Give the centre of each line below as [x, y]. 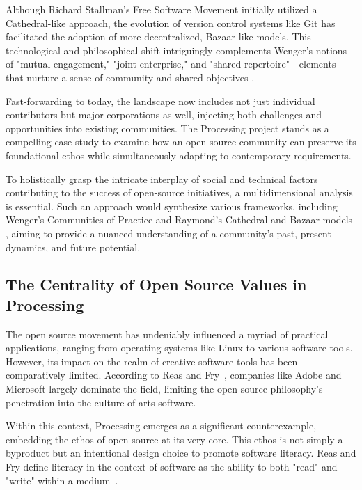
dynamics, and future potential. [73, 247]
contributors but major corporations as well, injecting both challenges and [164, 114]
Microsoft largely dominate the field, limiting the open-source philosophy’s [164, 389]
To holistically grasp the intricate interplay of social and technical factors [162, 179]
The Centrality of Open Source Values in [156, 284]
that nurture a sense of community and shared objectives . [130, 77]
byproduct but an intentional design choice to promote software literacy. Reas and [181, 453]
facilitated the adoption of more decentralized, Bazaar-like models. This [158, 37]
